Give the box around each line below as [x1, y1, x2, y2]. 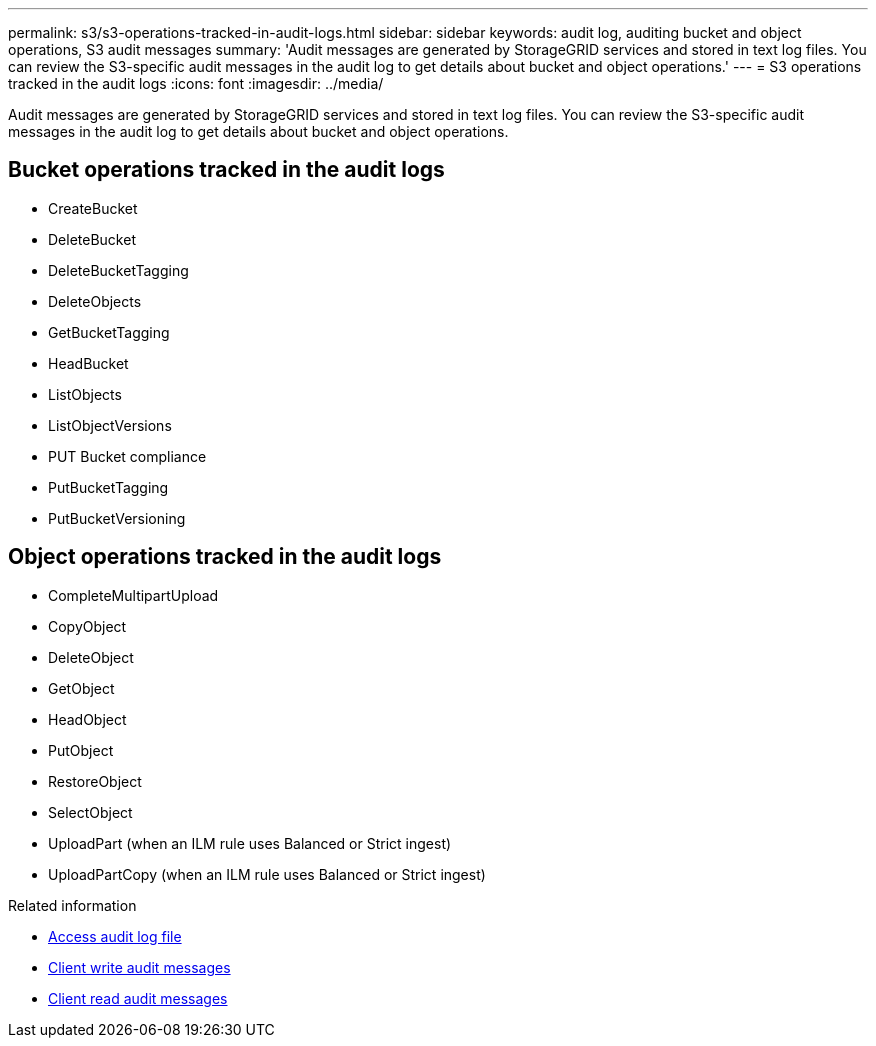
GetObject [48, 679, 115, 697]
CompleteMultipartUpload [48, 586, 219, 604]
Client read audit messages [48, 989, 228, 1007]
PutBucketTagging [48, 478, 169, 496]
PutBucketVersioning [48, 509, 186, 527]
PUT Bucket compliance [48, 447, 207, 465]
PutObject [48, 741, 114, 759]
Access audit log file [48, 927, 182, 945]
